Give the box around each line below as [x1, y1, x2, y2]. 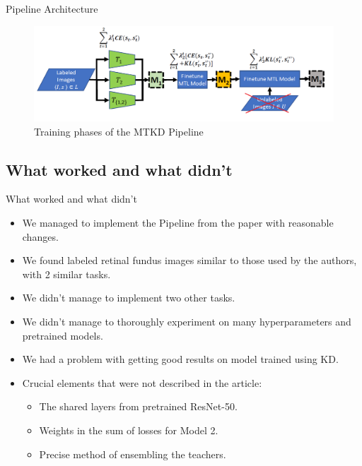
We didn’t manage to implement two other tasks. [22, 290, 235, 305]
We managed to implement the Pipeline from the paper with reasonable [22, 215, 334, 229]
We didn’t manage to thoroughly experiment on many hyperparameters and [22, 313, 351, 328]
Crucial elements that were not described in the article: [22, 375, 262, 390]
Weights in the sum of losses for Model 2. [39, 422, 218, 437]
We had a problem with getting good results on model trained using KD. [22, 352, 339, 366]
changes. [22, 229, 59, 244]
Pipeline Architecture [6, 1, 98, 16]
